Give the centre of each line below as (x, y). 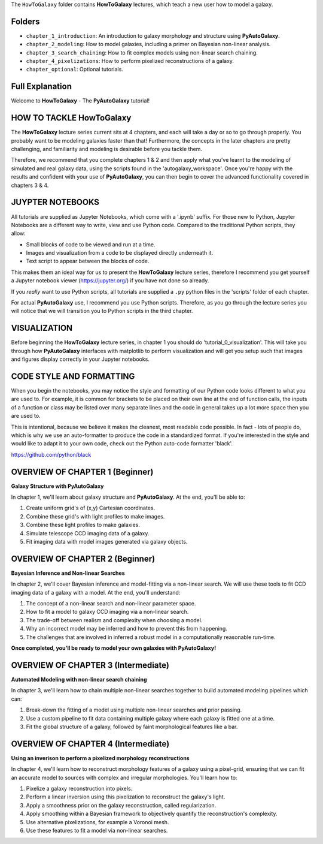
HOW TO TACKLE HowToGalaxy (71, 118)
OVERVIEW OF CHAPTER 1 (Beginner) (82, 471)
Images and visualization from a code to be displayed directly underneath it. (120, 253)
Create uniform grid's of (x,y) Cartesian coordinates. (91, 508)
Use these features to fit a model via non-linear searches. (97, 830)
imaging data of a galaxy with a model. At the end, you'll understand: (96, 592)
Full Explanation (41, 87)
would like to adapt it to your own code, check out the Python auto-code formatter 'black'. (122, 444)
